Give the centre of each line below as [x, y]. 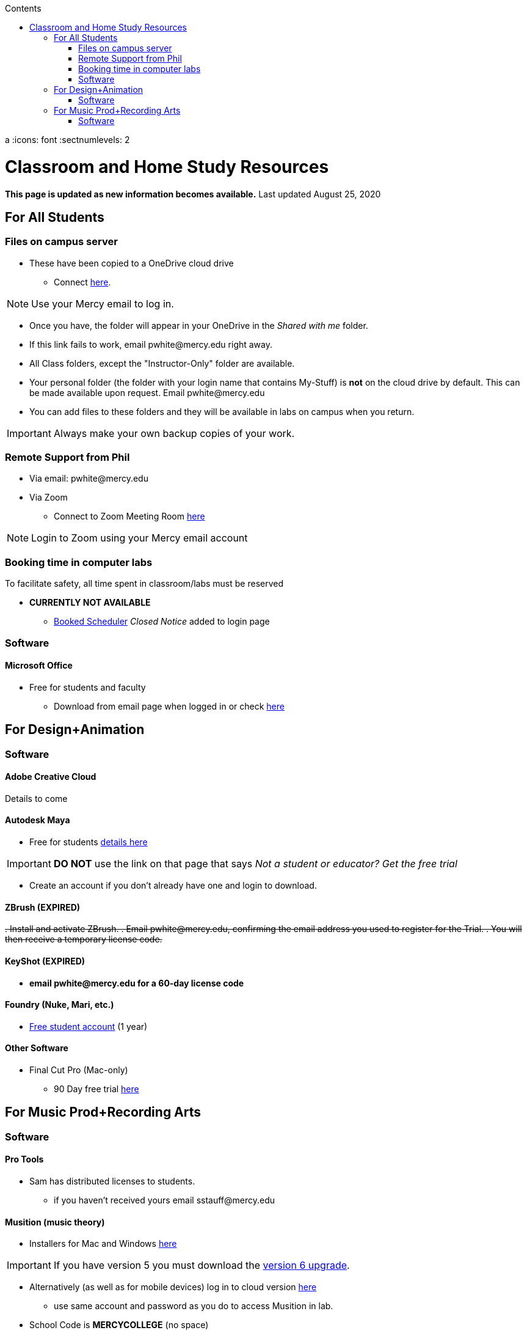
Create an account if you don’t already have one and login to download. [173, 886]
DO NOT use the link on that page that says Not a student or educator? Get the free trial [255, 864]
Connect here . [82, 282]
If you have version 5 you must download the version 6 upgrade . [202, 1265]
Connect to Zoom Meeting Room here [129, 516]
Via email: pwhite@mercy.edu [89, 479]
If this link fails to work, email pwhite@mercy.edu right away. [151, 344]
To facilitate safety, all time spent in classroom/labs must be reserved [144, 584]
